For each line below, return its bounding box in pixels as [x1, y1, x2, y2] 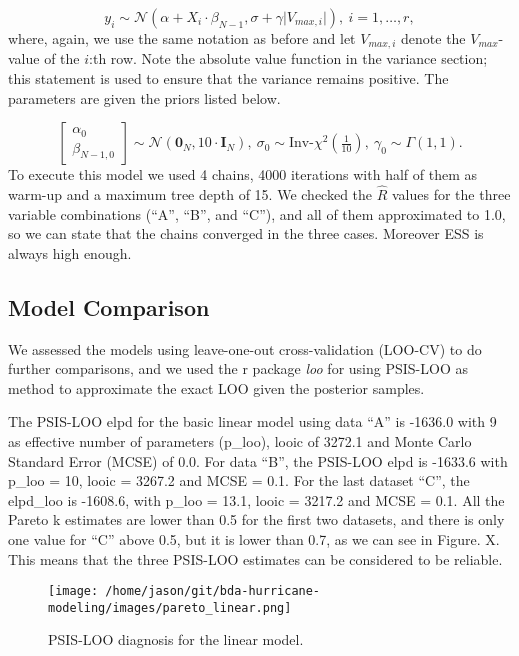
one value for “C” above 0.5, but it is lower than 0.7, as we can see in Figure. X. [8, 528, 500, 549]
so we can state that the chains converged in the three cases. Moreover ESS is [8, 223, 484, 244]
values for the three [392, 184, 511, 205]
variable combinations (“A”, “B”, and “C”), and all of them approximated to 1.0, [8, 203, 506, 224]
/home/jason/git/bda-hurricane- [105, 584, 321, 599]
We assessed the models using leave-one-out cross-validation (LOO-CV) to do [8, 338, 482, 359]
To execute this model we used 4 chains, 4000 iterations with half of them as [8, 164, 477, 185]
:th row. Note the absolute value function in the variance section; [89, 48, 488, 69]
